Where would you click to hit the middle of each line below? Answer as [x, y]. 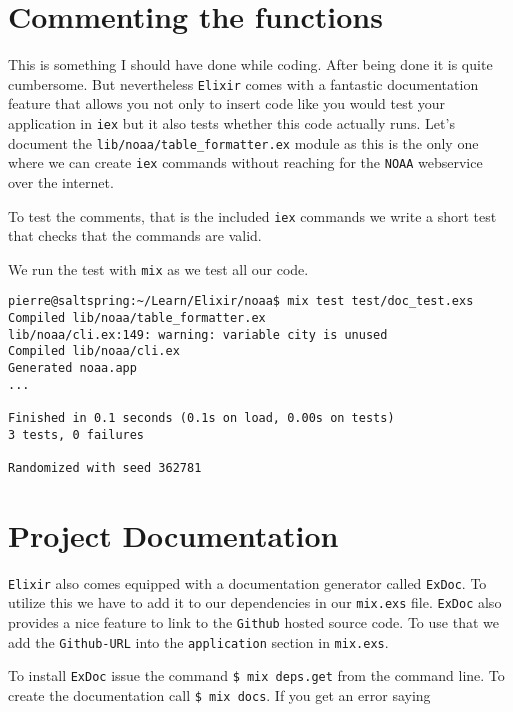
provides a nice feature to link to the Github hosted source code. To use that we [253, 622]
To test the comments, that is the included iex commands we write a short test [252, 215]
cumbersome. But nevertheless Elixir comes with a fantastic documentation [243, 83]
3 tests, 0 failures [76, 434]
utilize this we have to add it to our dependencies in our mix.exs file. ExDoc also [255, 602]
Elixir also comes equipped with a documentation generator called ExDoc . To [247, 582]
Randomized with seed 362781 [105, 468]
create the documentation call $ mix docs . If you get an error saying [219, 695]
